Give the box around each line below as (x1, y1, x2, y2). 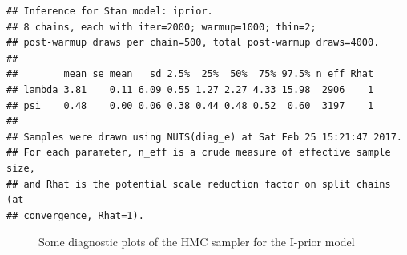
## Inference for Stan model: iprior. (6, 6, 213, 17)
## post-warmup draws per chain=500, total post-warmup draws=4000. (6, 37, 380, 49)
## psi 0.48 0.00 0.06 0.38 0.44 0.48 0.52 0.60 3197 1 (6, 99, 374, 111)
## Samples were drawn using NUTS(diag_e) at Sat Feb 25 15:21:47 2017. (6, 131, 402, 143)
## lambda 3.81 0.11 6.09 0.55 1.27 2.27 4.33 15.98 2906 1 (6, 83, 374, 95)
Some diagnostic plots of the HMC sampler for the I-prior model (38, 233, 355, 250)
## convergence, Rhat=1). (6, 209, 144, 221)
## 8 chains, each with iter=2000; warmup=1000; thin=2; (6, 21, 316, 33)
